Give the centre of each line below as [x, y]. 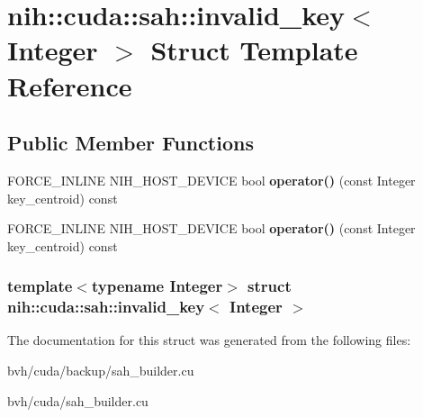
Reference [70, 85]
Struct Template [254, 50]
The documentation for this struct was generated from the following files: [209, 340]
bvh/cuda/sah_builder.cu [78, 400]
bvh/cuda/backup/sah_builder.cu [101, 371]
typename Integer [157, 286]
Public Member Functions [130, 143]
